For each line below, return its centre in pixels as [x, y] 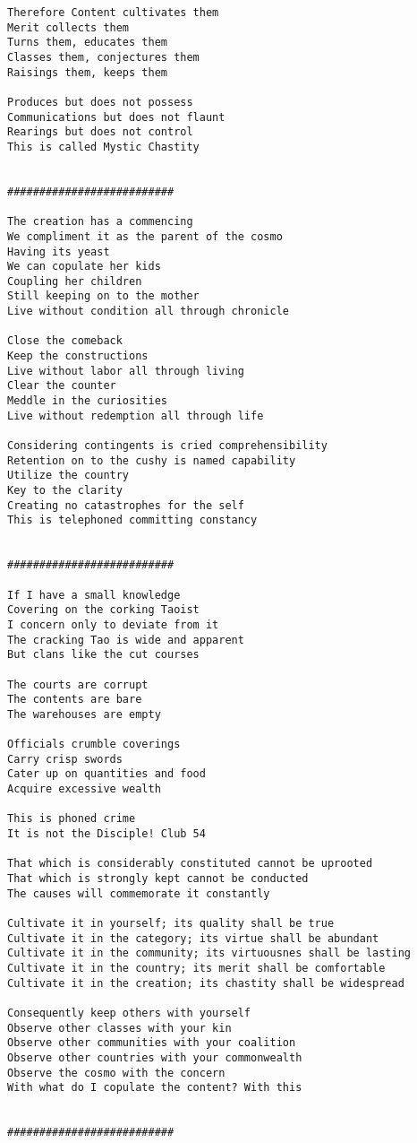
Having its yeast [59, 251]
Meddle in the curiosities [87, 401]
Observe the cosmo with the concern [116, 1073]
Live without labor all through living [126, 371]
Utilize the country [68, 476]
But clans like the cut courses [103, 655]
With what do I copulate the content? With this [155, 1088]
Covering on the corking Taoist [103, 610]
